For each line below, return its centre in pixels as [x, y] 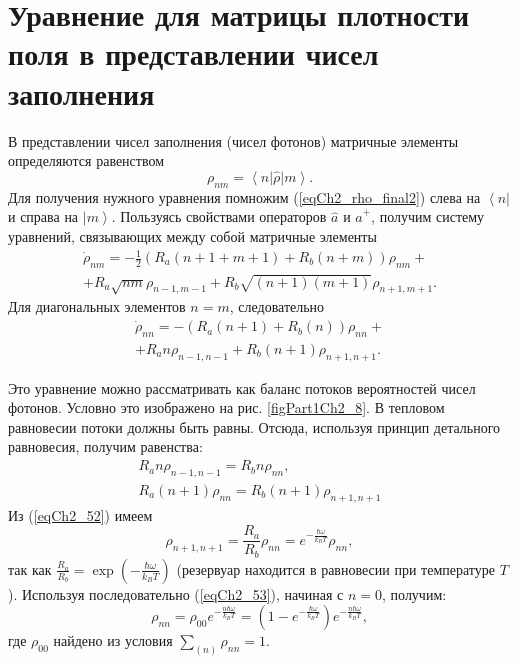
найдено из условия [113, 640]
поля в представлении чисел [193, 53]
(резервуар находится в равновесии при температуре [335, 568]
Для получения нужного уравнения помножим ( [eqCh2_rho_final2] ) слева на [244, 196]
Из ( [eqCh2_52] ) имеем [80, 514]
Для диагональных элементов [97, 306]
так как [30, 568]
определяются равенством [86, 160]
